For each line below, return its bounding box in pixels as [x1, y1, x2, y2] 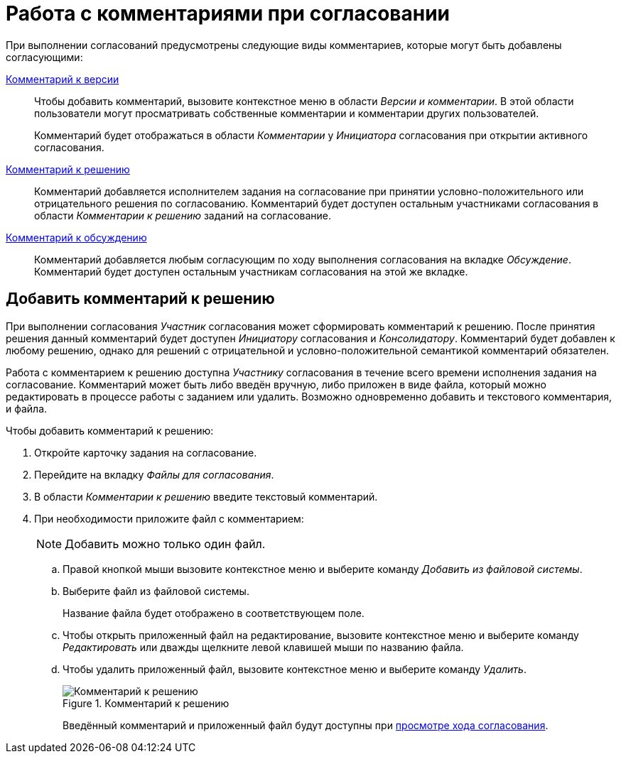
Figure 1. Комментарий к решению [63, 697, 229, 709]
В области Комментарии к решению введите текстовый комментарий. [34, 490, 378, 503]
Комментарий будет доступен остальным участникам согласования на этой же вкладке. [34, 265, 468, 278]
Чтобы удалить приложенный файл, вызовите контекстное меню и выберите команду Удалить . [63, 662, 526, 675]
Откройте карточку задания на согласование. [34, 446, 257, 459]
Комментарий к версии [6, 72, 119, 85]
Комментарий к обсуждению [6, 231, 147, 244]
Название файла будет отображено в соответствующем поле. [63, 606, 364, 619]
